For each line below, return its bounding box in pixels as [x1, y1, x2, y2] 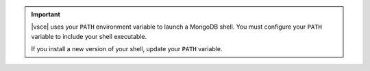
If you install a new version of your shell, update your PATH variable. [31, 45, 223, 53]
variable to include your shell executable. [31, 32, 147, 40]
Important [31, 10, 61, 18]
